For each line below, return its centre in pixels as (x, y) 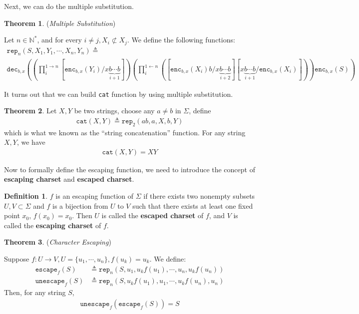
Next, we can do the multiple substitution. (69, 6)
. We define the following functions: (181, 40)
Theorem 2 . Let (30, 111)
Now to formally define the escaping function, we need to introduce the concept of (130, 169)
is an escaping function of (95, 196)
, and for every (59, 40)
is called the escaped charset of (153, 215)
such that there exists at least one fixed (193, 205)
